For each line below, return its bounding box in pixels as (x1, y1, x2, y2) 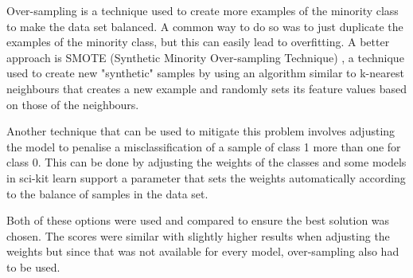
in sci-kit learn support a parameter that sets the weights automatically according (6, 169, 406, 186)
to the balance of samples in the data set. (6, 185, 208, 202)
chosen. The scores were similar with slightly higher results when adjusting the (6, 227, 390, 244)
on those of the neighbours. (6, 96, 139, 112)
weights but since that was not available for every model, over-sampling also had (6, 243, 399, 260)
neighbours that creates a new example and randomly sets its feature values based (6, 80, 407, 96)
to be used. (6, 258, 60, 275)
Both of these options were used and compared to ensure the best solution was (6, 212, 390, 229)
